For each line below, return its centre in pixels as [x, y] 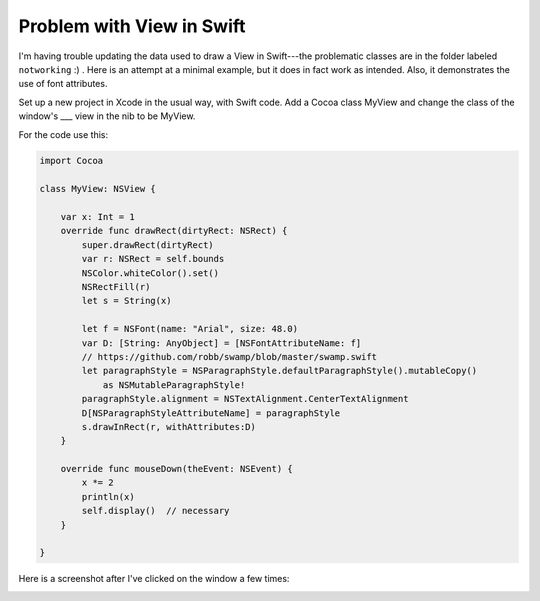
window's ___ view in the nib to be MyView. [107, 116]
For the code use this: [63, 134]
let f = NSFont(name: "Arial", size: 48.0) [190, 329]
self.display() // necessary [155, 511]
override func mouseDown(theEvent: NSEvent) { [177, 469]
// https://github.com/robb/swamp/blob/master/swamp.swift [229, 356]
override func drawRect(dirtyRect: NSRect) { [174, 231]
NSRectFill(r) [116, 286]
